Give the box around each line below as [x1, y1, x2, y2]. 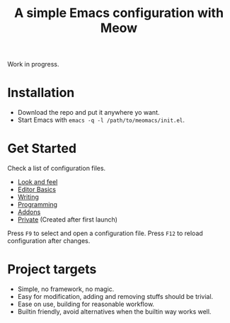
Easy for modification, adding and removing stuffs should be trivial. [17, 293, 214, 300]
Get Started [7, 140, 76, 157]
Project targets [7, 261, 97, 278]
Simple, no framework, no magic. [17, 285, 115, 293]
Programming [17, 200, 58, 209]
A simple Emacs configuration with [13, 5, 224, 21]
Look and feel [17, 178, 58, 186]
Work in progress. [7, 60, 59, 69]
